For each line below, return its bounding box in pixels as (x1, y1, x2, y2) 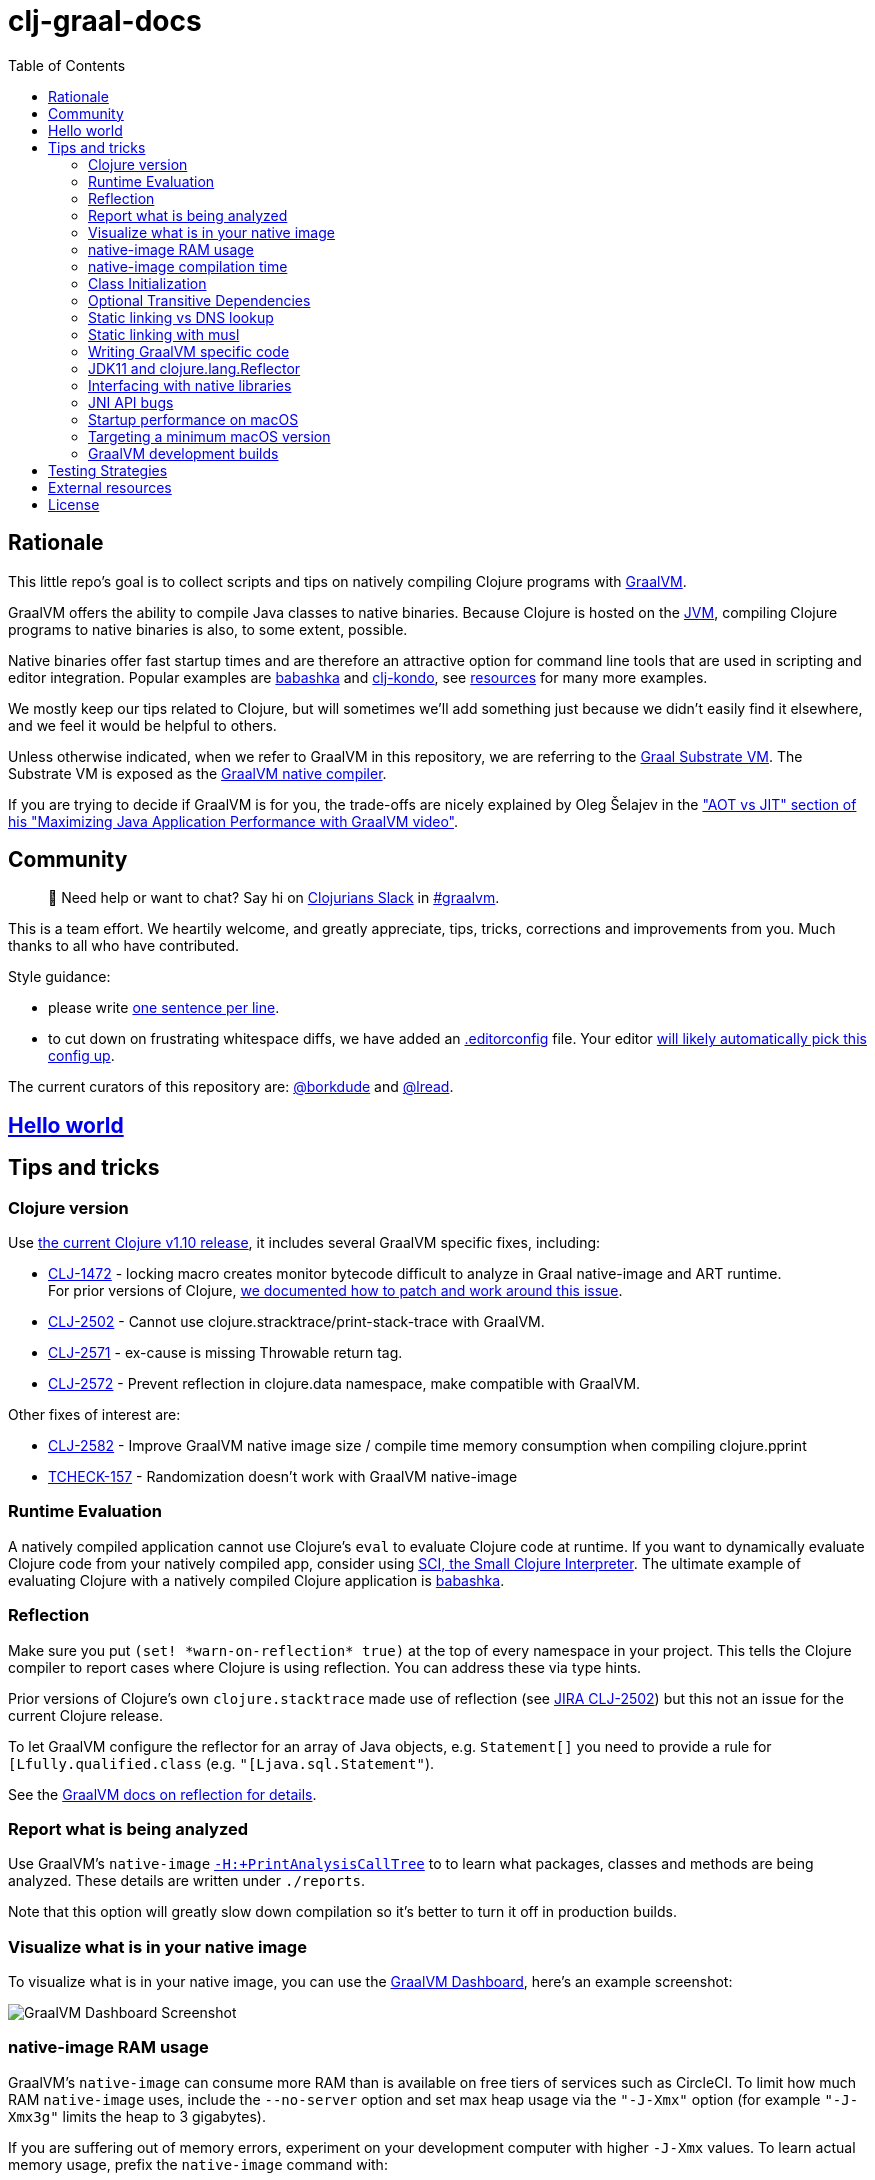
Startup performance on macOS (88, 410, 299, 428)
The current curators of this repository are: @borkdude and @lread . (8, 1078, 454, 1096)
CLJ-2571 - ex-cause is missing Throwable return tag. (48, 1344, 403, 1362)
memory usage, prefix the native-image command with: (8, 2155, 388, 2173)
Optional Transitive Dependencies (88, 291, 311, 309)
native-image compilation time (88, 257, 288, 275)
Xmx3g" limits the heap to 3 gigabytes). (8, 2107, 266, 2125)
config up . (48, 1047, 115, 1065)
